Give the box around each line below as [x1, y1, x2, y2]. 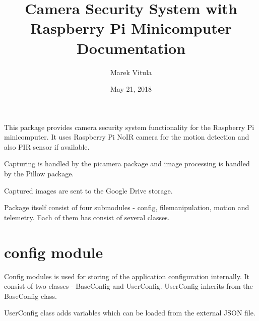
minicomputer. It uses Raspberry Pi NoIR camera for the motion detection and [4, 132, 249, 142]
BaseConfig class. [4, 290, 57, 301]
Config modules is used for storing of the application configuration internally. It [4, 271, 250, 281]
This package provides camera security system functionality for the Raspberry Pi [4, 121, 254, 132]
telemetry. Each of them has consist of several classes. [4, 212, 170, 222]
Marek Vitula [110, 67, 152, 77]
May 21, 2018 [110, 84, 152, 94]
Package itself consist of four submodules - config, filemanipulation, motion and [4, 202, 249, 213]
